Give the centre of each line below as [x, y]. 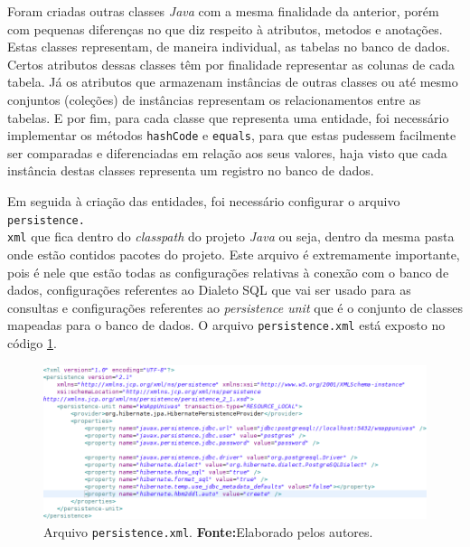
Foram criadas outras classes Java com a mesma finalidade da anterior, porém [223, 11]
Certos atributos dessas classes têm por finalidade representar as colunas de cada [231, 64]
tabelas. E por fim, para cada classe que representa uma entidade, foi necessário [228, 117]
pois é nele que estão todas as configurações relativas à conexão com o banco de [228, 272]
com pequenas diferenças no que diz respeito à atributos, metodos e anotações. [225, 28]
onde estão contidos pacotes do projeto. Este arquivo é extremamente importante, [234, 254]
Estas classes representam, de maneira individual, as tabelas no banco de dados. [229, 47]
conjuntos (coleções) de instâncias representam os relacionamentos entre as [214, 99]
